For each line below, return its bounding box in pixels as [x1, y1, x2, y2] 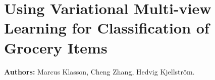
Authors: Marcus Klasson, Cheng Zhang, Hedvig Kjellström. [4, 66, 195, 76]
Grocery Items [4, 37, 107, 57]
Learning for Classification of [4, 17, 209, 38]
